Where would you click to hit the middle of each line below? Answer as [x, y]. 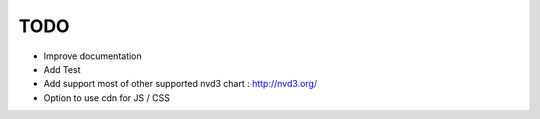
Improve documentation [92, 56]
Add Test [62, 69]
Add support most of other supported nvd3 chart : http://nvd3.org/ [180, 84]
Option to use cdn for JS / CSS [106, 97]
